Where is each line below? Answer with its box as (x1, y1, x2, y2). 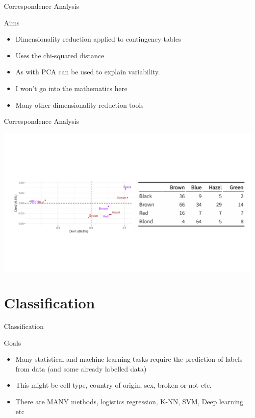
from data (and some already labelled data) (15, 363, 147, 373)
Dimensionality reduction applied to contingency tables (15, 34, 181, 44)
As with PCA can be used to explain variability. (15, 67, 160, 77)
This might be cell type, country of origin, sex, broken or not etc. (15, 380, 212, 390)
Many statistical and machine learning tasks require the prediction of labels (15, 354, 243, 364)
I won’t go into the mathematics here (15, 83, 127, 93)
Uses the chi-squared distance (15, 50, 104, 60)
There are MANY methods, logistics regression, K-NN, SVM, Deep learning (15, 396, 244, 406)
